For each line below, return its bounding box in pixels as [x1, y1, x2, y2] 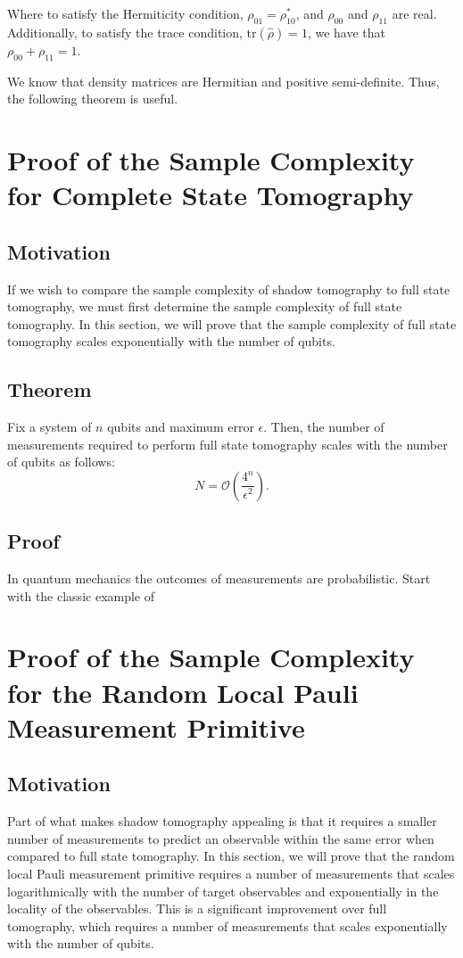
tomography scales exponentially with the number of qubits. [7, 332, 335, 351]
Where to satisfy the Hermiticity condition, [7, 4, 244, 22]
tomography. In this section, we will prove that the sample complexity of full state [7, 314, 457, 333]
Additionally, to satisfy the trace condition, [7, 22, 243, 41]
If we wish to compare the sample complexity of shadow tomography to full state [7, 279, 451, 298]
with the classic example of [7, 586, 155, 605]
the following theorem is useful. [7, 89, 178, 108]
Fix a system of [7, 417, 92, 436]
